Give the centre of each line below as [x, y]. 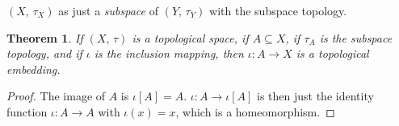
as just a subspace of [108, 10]
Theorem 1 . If [45, 37]
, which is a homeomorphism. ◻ [255, 111]
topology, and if [44, 53]
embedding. [34, 69]
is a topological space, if [190, 37]
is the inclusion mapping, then [169, 53]
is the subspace [356, 37]
